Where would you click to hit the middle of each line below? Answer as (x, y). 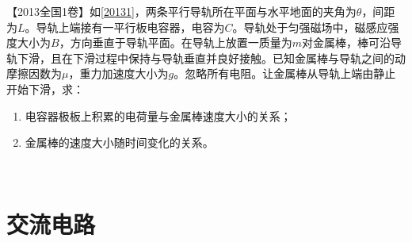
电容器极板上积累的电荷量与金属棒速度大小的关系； (158, 115)
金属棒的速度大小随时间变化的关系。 (119, 142)
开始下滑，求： (45, 88)
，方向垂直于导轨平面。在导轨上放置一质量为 (175, 42)
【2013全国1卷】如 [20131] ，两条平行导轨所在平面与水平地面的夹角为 (181, 11)
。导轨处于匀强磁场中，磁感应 (310, 27)
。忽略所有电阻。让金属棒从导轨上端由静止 (285, 73)
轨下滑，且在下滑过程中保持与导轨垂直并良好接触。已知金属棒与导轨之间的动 (206, 58)
